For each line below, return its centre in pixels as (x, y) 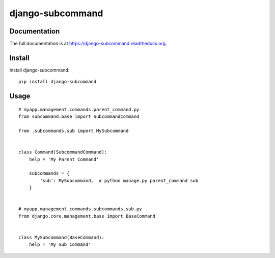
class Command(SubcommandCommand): (63, 152)
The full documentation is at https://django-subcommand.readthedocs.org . (88, 44)
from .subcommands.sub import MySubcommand (74, 131)
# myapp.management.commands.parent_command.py (79, 109)
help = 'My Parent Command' (64, 159)
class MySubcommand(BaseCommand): (61, 237)
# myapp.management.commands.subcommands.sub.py (80, 209)
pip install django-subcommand (58, 82)
